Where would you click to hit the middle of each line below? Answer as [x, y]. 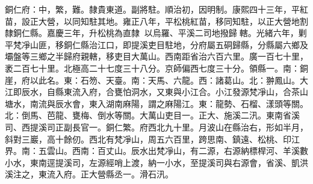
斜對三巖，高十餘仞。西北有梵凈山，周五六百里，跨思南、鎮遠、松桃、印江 [152, 139]
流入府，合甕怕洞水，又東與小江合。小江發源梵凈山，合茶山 [190, 92]
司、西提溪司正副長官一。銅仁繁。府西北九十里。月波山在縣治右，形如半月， [156, 127]
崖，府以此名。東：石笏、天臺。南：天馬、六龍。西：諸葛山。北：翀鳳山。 [152, 80]
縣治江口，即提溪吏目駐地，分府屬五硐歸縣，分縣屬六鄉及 [194, 44]
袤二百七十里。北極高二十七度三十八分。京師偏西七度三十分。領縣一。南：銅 [156, 68]
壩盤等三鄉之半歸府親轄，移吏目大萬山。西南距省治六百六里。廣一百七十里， [156, 56]
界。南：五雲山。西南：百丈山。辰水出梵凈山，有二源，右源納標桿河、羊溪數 [156, 151]
